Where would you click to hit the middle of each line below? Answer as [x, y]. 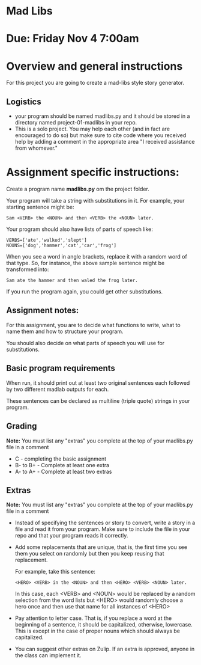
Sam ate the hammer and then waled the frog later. [72, 281]
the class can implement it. [48, 655]
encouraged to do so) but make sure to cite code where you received [100, 135]
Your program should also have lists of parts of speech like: [79, 229]
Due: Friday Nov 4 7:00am [73, 39]
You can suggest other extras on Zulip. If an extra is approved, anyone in [105, 649]
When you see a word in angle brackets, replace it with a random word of [97, 257]
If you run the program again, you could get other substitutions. [85, 292]
